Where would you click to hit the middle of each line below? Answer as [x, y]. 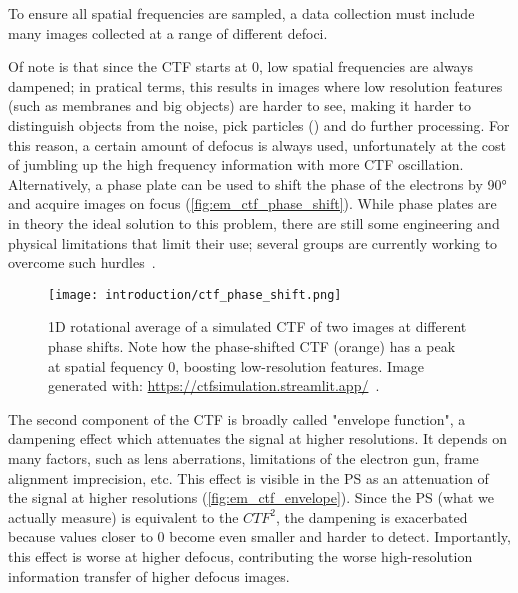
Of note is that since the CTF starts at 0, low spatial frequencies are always [241, 66]
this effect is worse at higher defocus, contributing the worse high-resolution [240, 555]
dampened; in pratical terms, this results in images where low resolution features [255, 85]
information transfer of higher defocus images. [149, 575]
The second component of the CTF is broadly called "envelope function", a [237, 418]
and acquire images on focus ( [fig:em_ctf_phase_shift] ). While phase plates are [252, 203]
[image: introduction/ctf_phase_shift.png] [195, 294]
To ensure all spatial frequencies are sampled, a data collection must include [241, 13]
